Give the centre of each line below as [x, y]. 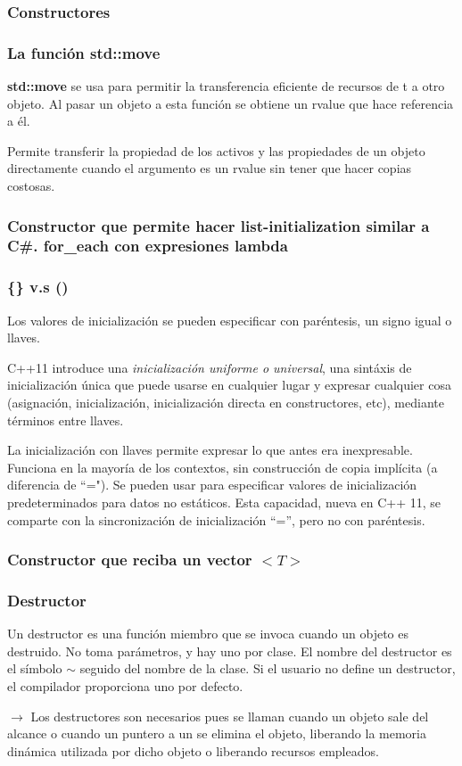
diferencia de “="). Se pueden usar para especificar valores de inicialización [212, 485]
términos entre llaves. [66, 420]
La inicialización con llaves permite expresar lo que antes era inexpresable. [210, 450]
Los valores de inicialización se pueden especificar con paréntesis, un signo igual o [230, 320]
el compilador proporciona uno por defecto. [125, 685]
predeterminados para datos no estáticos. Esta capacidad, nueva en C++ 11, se [224, 502]
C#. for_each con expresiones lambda [148, 246]
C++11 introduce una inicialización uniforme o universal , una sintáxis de [210, 367]
